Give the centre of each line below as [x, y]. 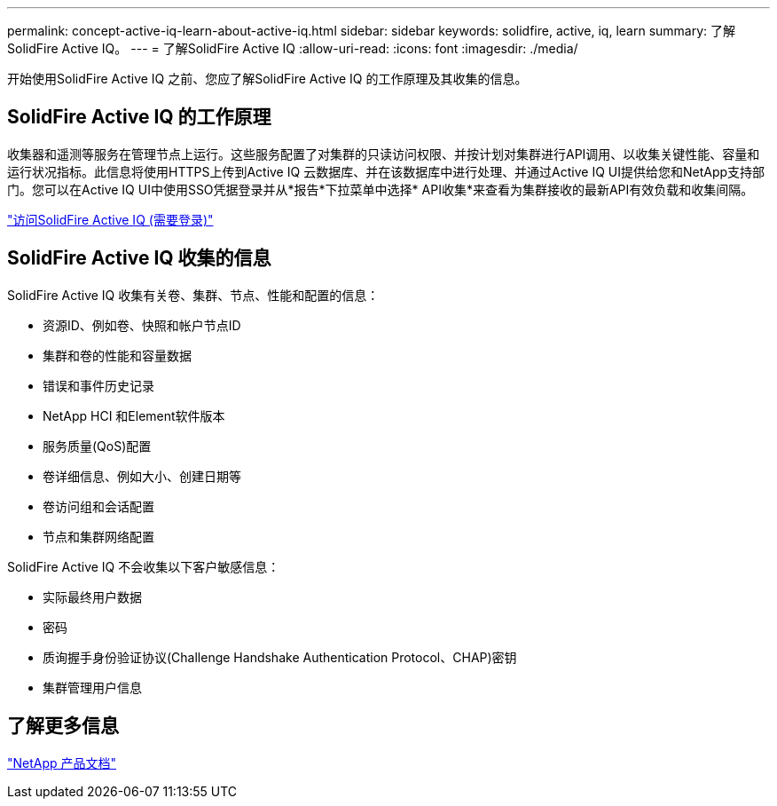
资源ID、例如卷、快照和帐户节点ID [142, 325]
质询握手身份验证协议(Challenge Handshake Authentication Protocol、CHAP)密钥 [280, 657]
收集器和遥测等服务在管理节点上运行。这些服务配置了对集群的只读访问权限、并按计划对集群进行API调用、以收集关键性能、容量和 [384, 154]
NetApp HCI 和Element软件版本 [134, 415]
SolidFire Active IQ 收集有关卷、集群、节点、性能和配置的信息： [193, 295]
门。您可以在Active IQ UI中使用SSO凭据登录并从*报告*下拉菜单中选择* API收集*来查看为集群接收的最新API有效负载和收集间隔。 [381, 189]
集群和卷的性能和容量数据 [117, 355]
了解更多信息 [63, 726]
